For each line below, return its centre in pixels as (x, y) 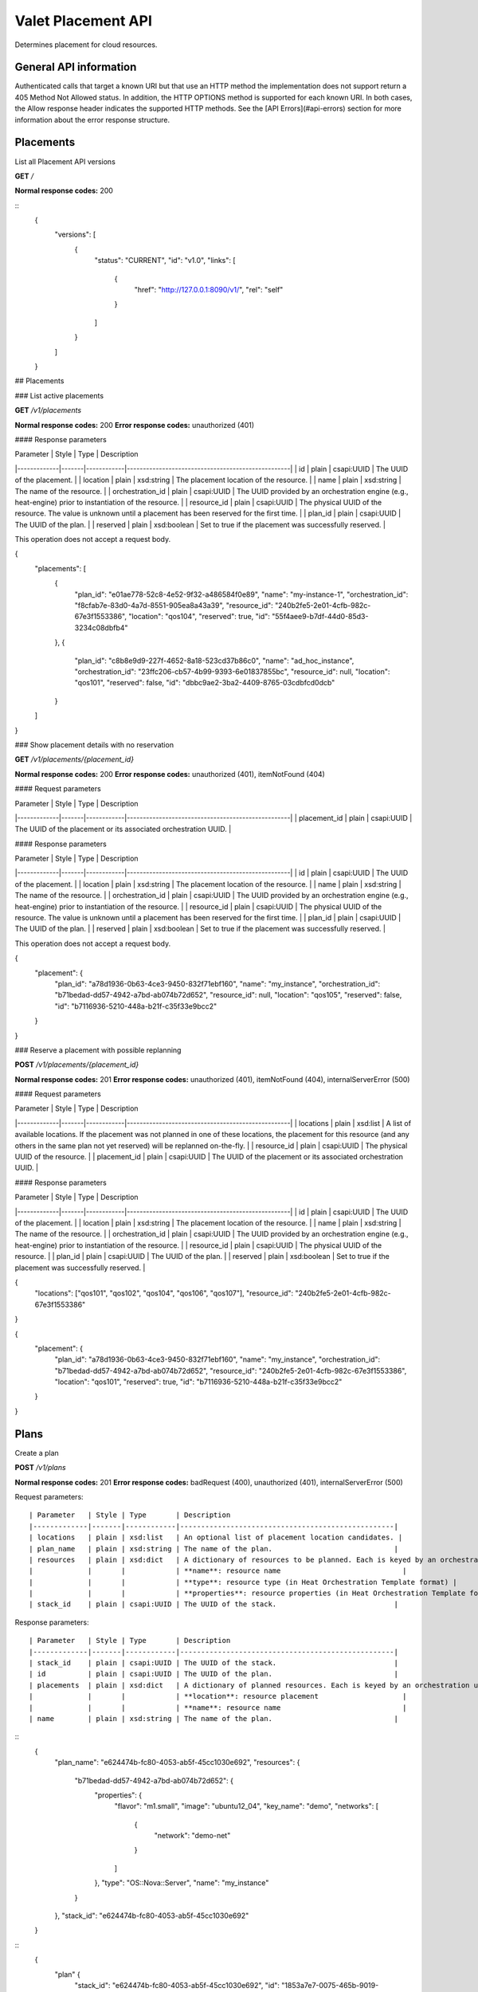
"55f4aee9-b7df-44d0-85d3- (320, 617)
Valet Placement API (84, 21)
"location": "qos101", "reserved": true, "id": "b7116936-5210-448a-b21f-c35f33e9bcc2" (198, 1382)
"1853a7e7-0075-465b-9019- (330, 1985)
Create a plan (37, 1453)
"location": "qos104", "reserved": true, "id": (200, 617)
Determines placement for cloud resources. (86, 45)
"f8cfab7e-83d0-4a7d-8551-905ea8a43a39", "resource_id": (174, 606)
